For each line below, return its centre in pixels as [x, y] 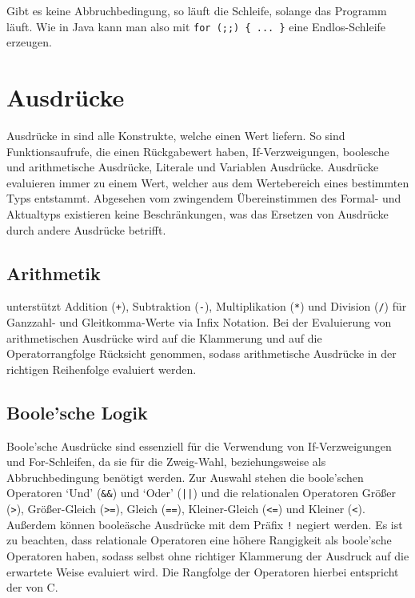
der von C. [32, 587]
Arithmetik [54, 273]
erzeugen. [29, 42]
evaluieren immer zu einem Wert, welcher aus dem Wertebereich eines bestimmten [208, 182]
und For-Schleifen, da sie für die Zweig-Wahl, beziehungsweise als [166, 462]
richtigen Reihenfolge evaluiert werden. [102, 369]
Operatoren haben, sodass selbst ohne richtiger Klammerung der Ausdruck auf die [208, 555]
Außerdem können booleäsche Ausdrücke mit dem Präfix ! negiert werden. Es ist [205, 524]
